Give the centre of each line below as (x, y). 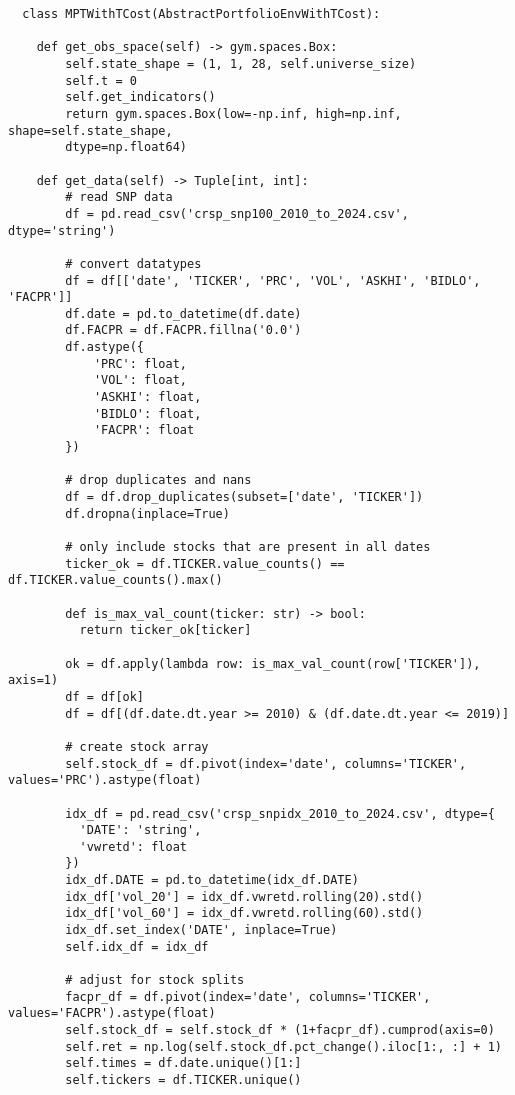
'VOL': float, (140, 380)
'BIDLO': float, (147, 413)
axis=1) (33, 680)
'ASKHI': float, (147, 397)
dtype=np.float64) (126, 147)
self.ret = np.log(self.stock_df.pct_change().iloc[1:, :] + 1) (283, 1046)
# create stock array (137, 746)
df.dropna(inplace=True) (147, 513)
